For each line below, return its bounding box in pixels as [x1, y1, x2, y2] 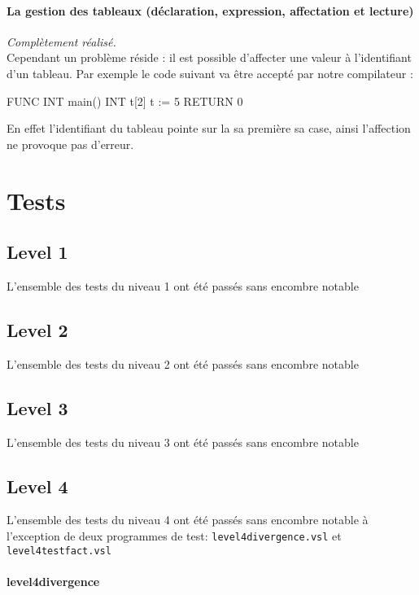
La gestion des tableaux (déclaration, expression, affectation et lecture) [7, 2, 414, 19]
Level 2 [7, 317, 68, 342]
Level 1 [7, 239, 68, 265]
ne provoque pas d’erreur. [7, 135, 134, 152]
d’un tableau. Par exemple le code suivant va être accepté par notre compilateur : [7, 64, 413, 81]
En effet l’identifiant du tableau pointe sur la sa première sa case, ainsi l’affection [7, 120, 411, 137]
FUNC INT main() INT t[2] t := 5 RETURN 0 [7, 92, 243, 109]
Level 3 [7, 395, 68, 420]
